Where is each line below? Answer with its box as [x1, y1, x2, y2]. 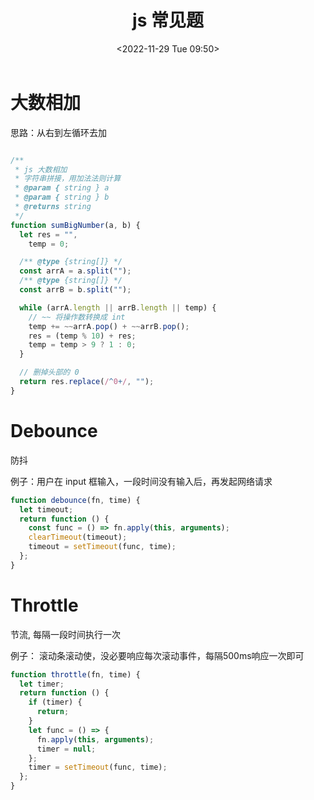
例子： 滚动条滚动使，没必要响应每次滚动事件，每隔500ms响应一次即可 [10, 649, 305, 661]
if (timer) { [28, 697, 83, 708]
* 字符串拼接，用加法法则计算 [14, 174, 122, 184]
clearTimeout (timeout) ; [28, 532, 128, 543]
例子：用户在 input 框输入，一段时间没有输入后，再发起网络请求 [10, 475, 273, 487]
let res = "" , [19, 229, 78, 240]
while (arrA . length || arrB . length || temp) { [19, 302, 217, 313]
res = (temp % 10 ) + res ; [28, 331, 137, 341]
